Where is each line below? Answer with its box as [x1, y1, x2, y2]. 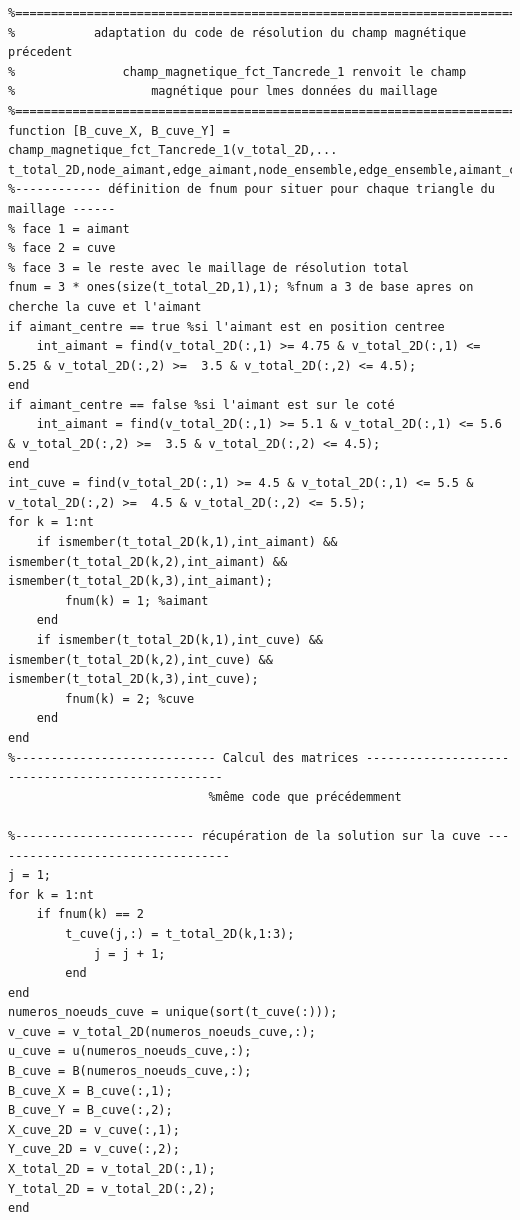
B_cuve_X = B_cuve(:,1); [8, 1083, 173, 1098]
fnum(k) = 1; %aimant [65, 593, 209, 608]
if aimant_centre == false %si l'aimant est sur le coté [8, 397, 395, 412]
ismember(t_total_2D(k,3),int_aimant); [8, 574, 273, 589]
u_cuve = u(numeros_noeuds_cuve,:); [8, 1044, 252, 1059]
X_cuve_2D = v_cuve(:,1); [8, 1122, 180, 1137]
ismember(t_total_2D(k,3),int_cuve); [8, 672, 259, 687]
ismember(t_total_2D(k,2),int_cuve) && [8, 652, 273, 667]
